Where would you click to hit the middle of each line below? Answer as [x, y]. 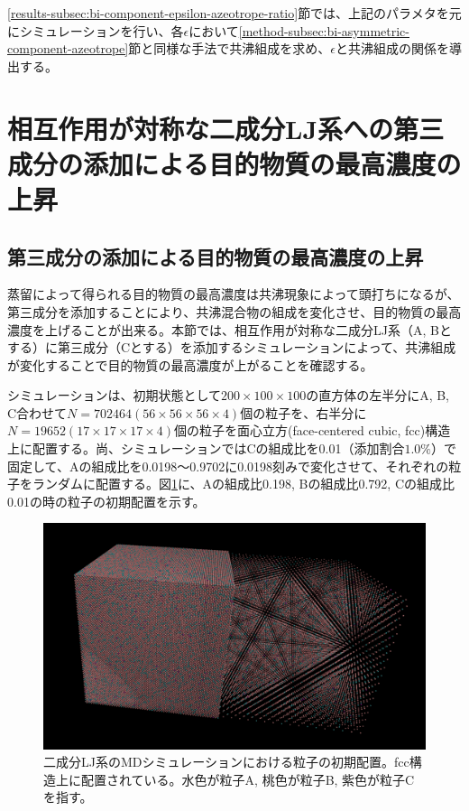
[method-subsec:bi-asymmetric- [324, 30]
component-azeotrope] [68, 48]
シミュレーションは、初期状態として [115, 395]
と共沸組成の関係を [392, 48]
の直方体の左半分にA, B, [378, 395]
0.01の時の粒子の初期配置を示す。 [106, 501]
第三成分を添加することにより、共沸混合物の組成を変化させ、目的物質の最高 [234, 311]
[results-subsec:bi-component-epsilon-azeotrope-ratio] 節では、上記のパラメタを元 [234, 13]
